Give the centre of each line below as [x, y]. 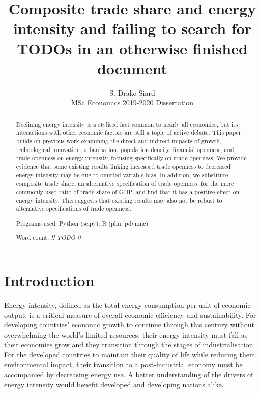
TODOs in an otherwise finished [132, 48]
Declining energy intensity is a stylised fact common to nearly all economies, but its [127, 124]
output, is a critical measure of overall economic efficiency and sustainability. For [130, 314]
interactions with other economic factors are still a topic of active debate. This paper [128, 132]
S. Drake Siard [132, 92]
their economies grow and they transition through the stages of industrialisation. [130, 344]
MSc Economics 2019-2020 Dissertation [132, 102]
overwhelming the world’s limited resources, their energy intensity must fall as [126, 334]
